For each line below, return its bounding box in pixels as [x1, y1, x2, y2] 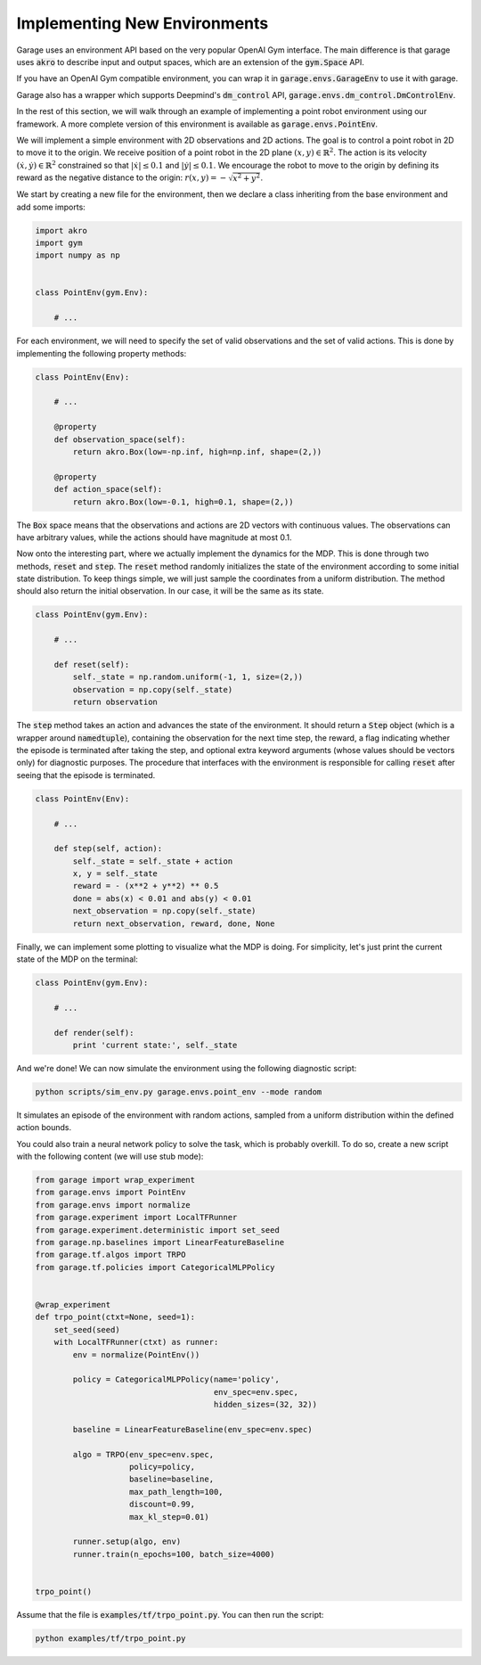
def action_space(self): [53, 484, 163, 495]
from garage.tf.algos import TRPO [35, 1250, 186, 1260]
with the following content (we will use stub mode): [16, 1151, 204, 1162]
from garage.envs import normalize [35, 1200, 191, 1210]
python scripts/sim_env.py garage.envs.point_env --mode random [35, 1087, 322, 1096]
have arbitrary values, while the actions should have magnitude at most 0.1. [16, 531, 292, 543]
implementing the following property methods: [16, 348, 187, 358]
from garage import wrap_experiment [35, 1175, 196, 1185]
